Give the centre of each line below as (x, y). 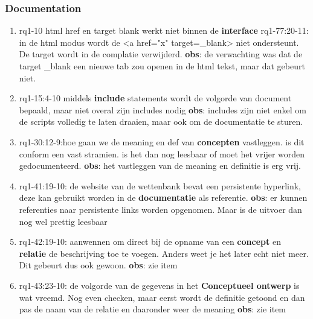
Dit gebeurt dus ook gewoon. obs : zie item (98, 265)
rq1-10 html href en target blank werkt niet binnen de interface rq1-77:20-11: (164, 30)
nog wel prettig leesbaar (63, 221)
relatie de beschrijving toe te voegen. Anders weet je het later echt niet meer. (164, 253)
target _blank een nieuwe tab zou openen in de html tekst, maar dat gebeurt (162, 66)
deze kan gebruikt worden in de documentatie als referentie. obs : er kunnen (163, 197)
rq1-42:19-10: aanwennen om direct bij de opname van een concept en (150, 242)
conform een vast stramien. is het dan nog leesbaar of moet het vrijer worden (162, 153)
